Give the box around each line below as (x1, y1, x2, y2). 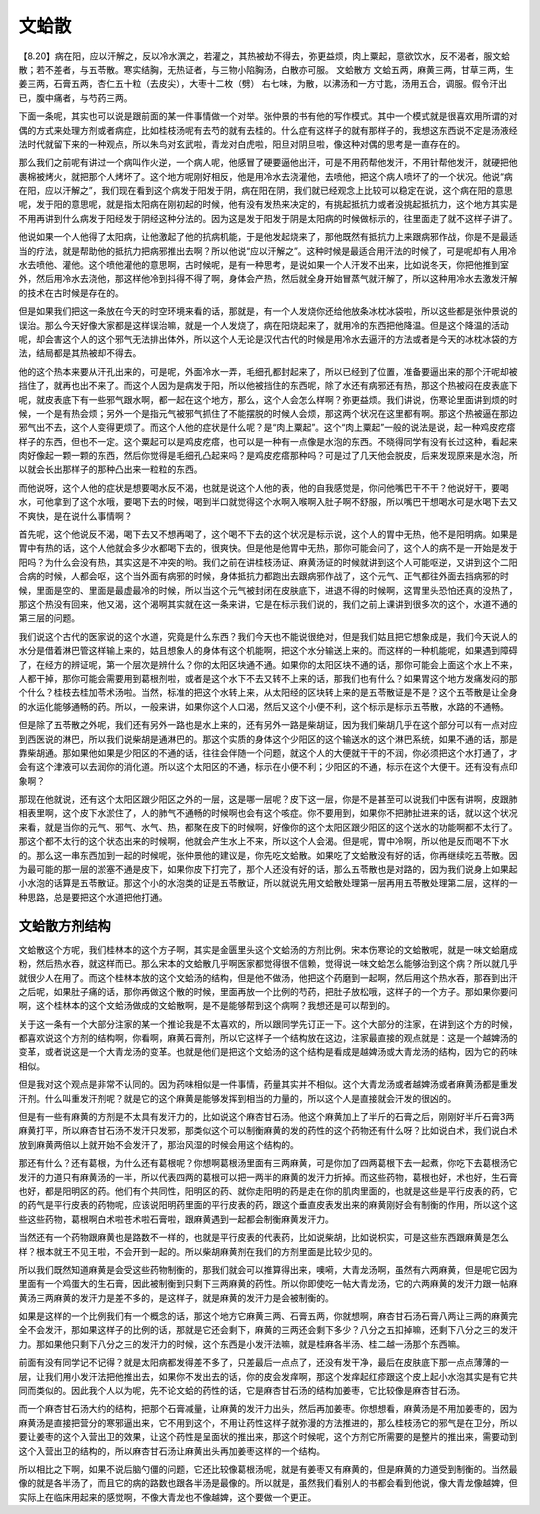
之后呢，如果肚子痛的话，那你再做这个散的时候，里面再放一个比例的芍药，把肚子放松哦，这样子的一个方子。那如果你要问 (18, 985, 518, 997)
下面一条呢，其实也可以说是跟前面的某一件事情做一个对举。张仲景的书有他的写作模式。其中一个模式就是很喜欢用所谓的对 (18, 110, 518, 122)
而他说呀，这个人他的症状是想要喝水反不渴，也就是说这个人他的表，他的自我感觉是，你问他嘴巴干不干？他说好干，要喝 (18, 481, 509, 494)
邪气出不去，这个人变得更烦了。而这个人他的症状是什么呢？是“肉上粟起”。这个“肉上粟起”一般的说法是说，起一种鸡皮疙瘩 (18, 421, 516, 434)
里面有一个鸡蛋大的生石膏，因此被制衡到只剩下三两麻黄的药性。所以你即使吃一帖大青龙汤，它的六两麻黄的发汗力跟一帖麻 (18, 1278, 518, 1290)
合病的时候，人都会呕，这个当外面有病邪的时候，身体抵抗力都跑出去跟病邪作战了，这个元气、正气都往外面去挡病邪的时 (18, 570, 509, 582)
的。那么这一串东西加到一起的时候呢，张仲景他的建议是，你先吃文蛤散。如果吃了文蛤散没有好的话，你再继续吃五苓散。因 (18, 849, 518, 861)
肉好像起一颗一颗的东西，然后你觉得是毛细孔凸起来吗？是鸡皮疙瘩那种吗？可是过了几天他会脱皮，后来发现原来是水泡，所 (18, 450, 518, 462)
